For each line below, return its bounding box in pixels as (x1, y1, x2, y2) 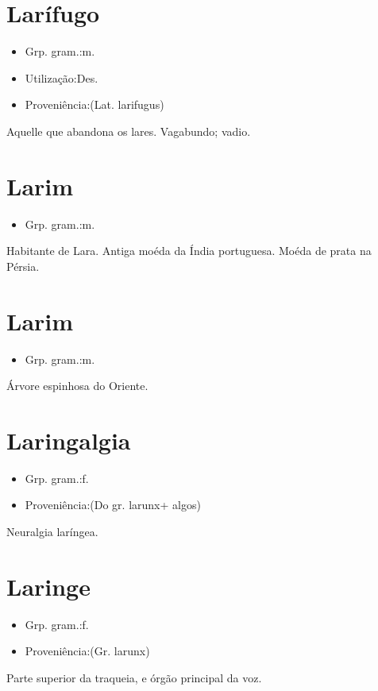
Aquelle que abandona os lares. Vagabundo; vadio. (6, 122, 251, 139)
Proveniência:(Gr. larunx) (25, 643, 150, 659)
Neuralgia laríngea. (6, 523, 98, 540)
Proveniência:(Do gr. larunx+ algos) (25, 496, 201, 513)
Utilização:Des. (25, 69, 98, 86)
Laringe (6, 569, 91, 602)
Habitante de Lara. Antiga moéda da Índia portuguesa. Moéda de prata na (6, 242, 372, 259)
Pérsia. (6, 257, 40, 274)
